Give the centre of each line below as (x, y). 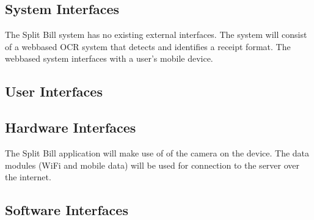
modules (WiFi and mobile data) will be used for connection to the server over (152, 165)
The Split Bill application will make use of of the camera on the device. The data (157, 152)
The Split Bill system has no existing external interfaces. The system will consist (156, 35)
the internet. (28, 177)
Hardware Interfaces (71, 127)
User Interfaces (54, 91)
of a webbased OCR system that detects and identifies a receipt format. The (148, 46)
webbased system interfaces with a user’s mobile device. (109, 58)
